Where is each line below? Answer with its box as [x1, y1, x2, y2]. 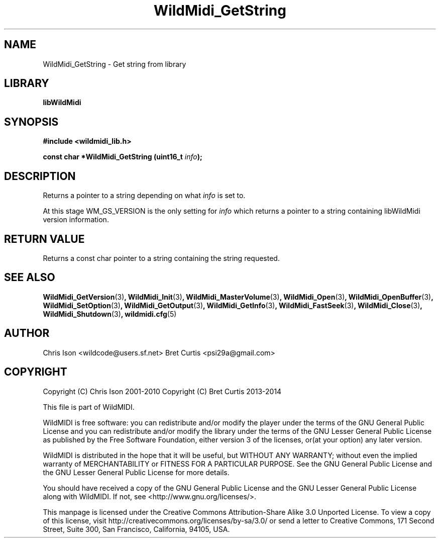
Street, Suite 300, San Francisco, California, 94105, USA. [43, 524, 230, 533]
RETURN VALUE [4, 232, 85, 245]
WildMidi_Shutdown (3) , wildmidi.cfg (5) [43, 309, 177, 318]
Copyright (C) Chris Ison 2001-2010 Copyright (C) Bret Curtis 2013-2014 [43, 387, 282, 396]
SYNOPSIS [4, 115, 59, 128]
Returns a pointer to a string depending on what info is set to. [43, 191, 246, 200]
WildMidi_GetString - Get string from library [43, 59, 186, 68]
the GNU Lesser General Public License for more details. [43, 468, 230, 477]
